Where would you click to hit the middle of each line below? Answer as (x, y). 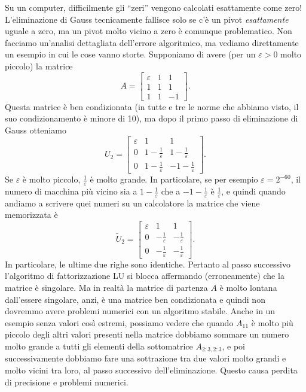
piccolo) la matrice (39, 66)
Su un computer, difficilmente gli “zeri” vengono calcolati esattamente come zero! (154, 7)
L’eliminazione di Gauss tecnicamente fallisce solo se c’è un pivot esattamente (147, 19)
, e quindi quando (253, 191)
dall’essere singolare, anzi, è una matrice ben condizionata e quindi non (135, 299)
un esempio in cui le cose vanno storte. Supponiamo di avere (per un (130, 54)
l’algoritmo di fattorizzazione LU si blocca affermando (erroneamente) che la (145, 276)
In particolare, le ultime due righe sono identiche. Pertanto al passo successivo (148, 264)
